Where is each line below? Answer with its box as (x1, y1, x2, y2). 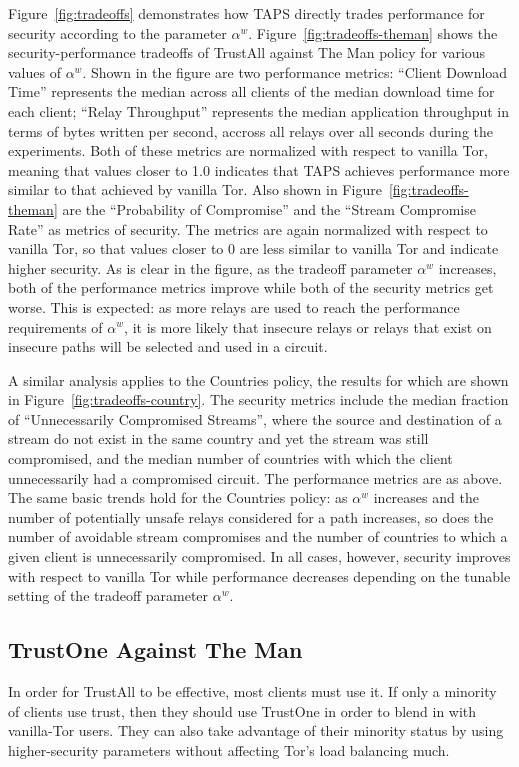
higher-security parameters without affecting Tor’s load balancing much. (8, 739, 450, 760)
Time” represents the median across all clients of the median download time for (8, 81, 495, 102)
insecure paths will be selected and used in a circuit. (8, 336, 328, 357)
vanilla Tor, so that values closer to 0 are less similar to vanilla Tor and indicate (8, 238, 499, 259)
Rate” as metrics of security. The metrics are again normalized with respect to (8, 218, 488, 239)
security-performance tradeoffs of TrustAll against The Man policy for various (8, 42, 486, 63)
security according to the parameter (8, 22, 227, 43)
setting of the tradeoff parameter (8, 585, 209, 606)
